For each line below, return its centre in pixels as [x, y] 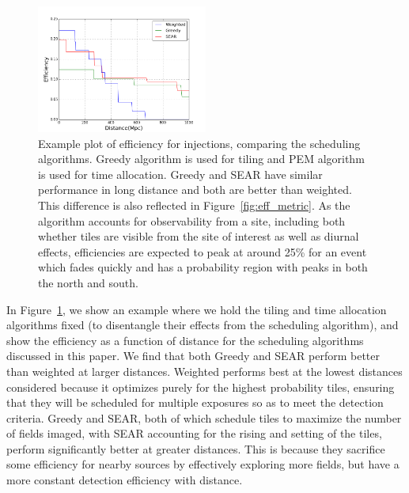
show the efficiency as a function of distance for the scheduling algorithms [185, 340]
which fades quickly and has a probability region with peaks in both [203, 267]
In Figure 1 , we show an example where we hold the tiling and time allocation [197, 309]
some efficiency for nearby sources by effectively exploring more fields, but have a [203, 464]
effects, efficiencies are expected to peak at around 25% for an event [203, 251]
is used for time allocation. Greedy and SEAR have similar [180, 174]
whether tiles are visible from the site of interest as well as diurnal [199, 236]
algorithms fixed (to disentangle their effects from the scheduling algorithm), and [203, 325]
